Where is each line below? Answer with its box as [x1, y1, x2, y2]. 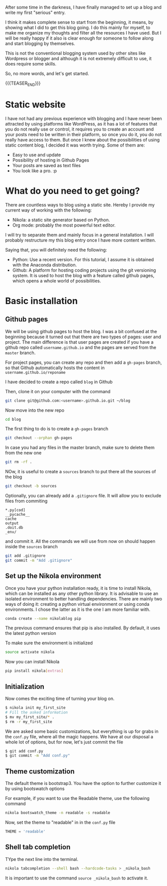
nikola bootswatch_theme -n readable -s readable [5, 810, 111, 815]
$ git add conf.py [5, 748, 43, 753]
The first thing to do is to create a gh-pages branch [5, 426, 109, 432]
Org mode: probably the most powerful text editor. [12, 222, 116, 228]
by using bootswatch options [5, 785, 65, 792]
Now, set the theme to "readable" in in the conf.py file [5, 819, 116, 825]
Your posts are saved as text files [12, 162, 81, 168]
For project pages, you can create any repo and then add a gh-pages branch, [5, 359, 162, 365]
